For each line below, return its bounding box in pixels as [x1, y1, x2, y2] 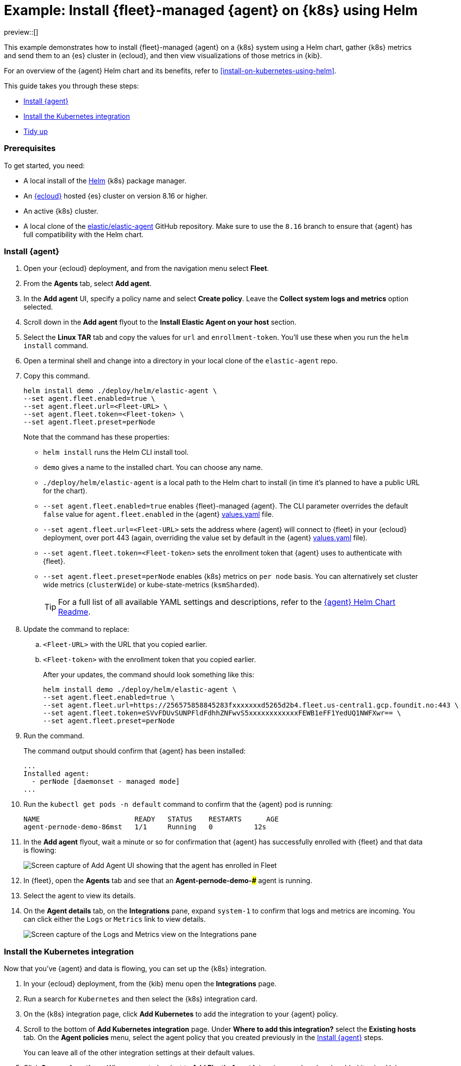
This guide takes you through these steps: [4, 81, 139, 90]
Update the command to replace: [23, 625, 129, 634]
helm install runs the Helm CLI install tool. [43, 448, 189, 457]
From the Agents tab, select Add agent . [23, 279, 152, 288]
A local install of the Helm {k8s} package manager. [23, 176, 187, 185]
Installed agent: [23, 770, 89, 778]
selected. [23, 303, 53, 311]
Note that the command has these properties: [23, 433, 170, 442]
